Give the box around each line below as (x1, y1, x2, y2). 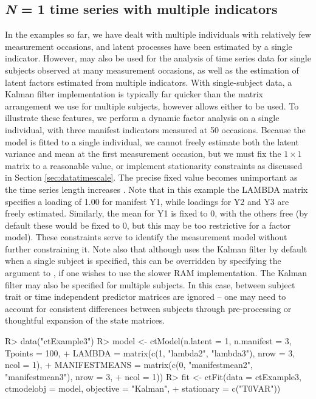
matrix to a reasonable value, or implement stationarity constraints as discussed (5, 159, 303, 172)
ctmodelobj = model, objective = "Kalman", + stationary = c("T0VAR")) (5, 382, 281, 395)
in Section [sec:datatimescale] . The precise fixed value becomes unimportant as (5, 171, 298, 184)
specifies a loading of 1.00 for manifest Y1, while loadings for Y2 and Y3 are (5, 195, 289, 207)
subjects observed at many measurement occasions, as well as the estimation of (5, 63, 299, 76)
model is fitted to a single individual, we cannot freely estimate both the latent (5, 135, 299, 148)
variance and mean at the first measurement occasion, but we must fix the (5, 147, 281, 160)
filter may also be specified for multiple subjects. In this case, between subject (5, 278, 295, 291)
